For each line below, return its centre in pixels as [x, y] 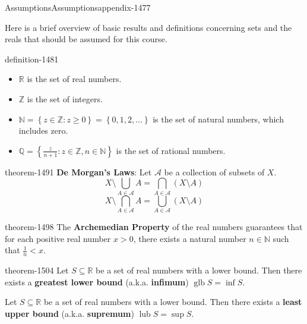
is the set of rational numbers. [171, 150]
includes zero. [43, 130]
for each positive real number [58, 238]
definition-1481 [32, 59]
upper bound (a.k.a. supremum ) [69, 313]
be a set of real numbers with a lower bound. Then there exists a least [173, 302]
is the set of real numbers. [74, 79]
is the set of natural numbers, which [218, 119]
